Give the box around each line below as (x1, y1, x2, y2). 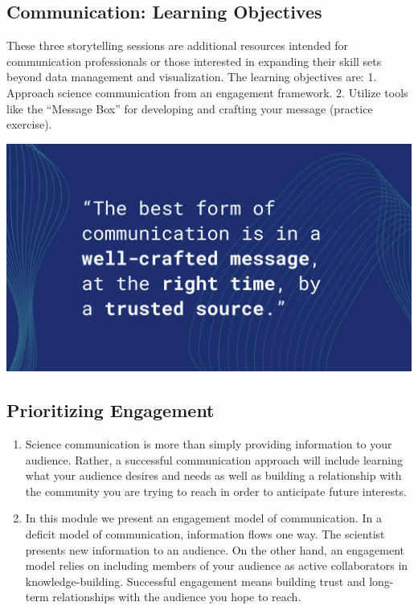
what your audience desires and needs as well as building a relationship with (25, 467, 402, 484)
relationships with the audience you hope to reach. (52, 588, 301, 605)
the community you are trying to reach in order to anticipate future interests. (25, 482, 407, 499)
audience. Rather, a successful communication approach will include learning (25, 451, 403, 468)
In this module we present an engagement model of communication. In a (25, 510, 382, 526)
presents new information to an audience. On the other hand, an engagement (25, 541, 405, 558)
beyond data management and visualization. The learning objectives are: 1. (6, 68, 377, 85)
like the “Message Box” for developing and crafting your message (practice (6, 100, 373, 117)
